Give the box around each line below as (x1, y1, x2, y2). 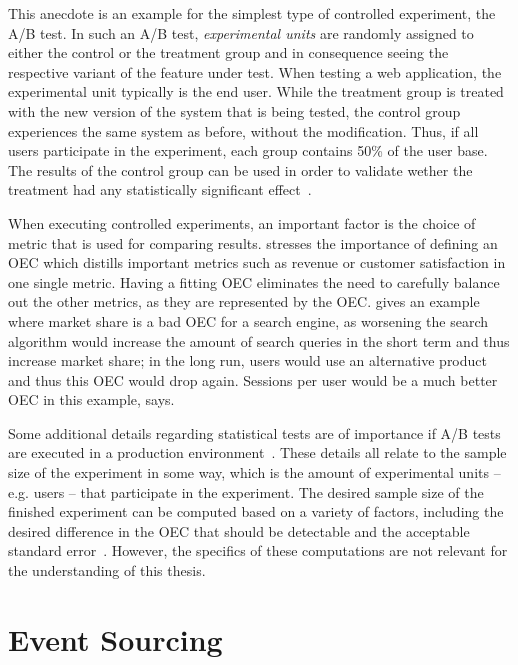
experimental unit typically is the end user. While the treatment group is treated (8, 81, 504, 102)
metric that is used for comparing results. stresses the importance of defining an (8, 232, 498, 253)
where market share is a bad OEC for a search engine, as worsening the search (8, 310, 488, 331)
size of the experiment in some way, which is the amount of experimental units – (8, 462, 501, 483)
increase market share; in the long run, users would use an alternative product (8, 350, 487, 371)
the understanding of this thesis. (8, 560, 206, 581)
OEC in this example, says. (8, 389, 175, 410)
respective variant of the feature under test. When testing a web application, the (8, 61, 502, 82)
